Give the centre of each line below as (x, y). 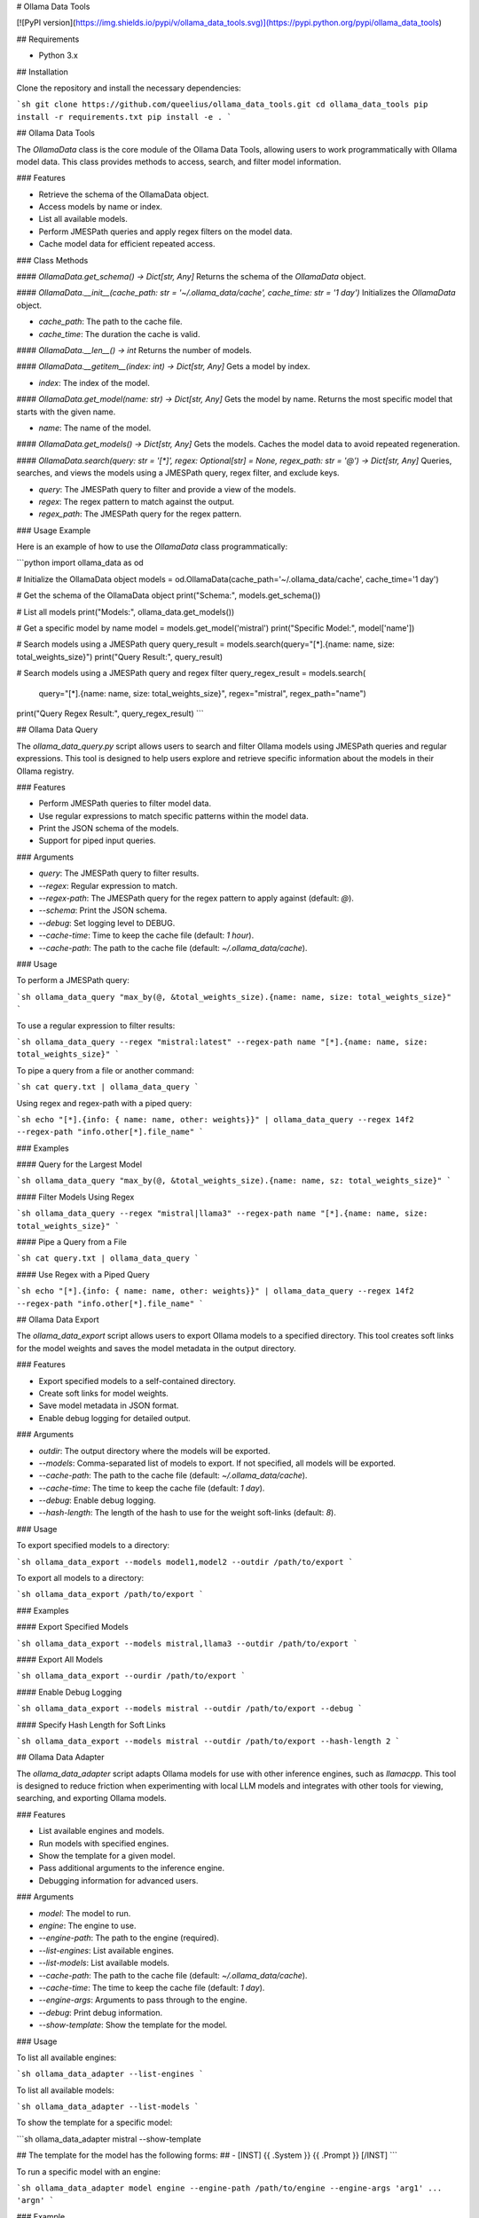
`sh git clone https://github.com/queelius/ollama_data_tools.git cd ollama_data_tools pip (222, 105)
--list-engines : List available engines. (106, 1950)
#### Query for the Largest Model (79, 1164)
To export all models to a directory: (80, 1578)
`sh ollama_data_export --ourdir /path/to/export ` (131, 1676)
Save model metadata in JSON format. (109, 1405)
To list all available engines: (67, 2057)
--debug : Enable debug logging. (97, 1500)
